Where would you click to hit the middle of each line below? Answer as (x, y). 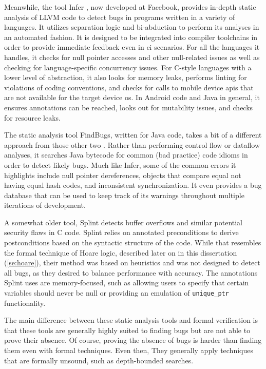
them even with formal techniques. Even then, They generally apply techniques (129, 350)
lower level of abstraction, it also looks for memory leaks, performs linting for (126, 77)
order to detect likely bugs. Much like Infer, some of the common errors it (120, 164)
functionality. (25, 303)
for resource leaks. (32, 117)
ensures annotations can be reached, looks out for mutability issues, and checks (129, 107)
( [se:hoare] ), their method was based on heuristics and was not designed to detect (132, 263)
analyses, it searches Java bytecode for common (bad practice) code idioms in (126, 155)
